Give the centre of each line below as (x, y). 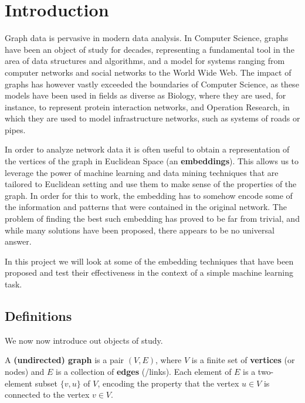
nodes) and (25, 371)
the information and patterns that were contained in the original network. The (146, 207)
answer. (18, 241)
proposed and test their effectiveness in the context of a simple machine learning (149, 272)
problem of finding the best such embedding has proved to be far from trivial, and (152, 219)
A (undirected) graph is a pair (65, 360)
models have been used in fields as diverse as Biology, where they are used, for (145, 95)
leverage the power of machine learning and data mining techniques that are (142, 172)
